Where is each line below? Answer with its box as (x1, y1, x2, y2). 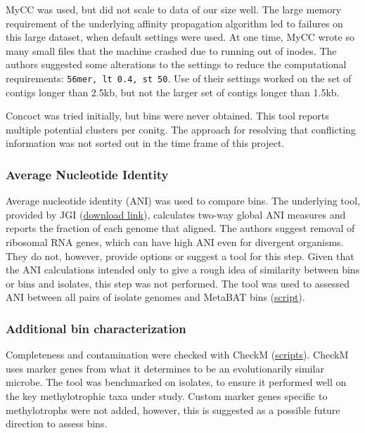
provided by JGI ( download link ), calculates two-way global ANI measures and (6, 207, 346, 221)
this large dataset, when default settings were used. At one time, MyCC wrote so (6, 30, 354, 44)
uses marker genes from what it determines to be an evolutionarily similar (6, 361, 324, 375)
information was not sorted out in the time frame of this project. (6, 136, 285, 150)
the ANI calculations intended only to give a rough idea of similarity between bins (6, 262, 360, 277)
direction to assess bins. (6, 416, 108, 431)
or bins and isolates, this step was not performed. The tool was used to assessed (6, 276, 350, 290)
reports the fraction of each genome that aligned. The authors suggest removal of (6, 221, 355, 235)
